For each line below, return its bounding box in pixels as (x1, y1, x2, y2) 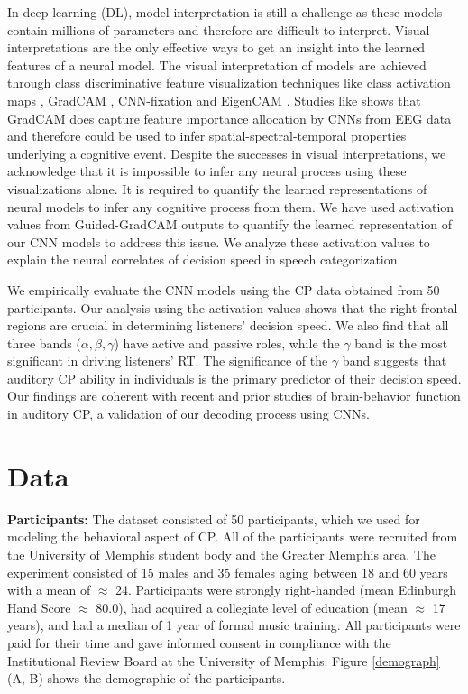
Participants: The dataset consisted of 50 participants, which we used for (7, 509, 420, 528)
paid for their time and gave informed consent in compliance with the (7, 633, 391, 652)
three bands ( (7, 333, 81, 352)
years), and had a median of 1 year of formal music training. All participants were (7, 615, 461, 634)
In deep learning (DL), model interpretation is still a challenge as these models (7, 3, 443, 21)
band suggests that (342, 351, 447, 370)
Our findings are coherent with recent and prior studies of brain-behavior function (7, 386, 461, 405)
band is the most (354, 333, 448, 352)
